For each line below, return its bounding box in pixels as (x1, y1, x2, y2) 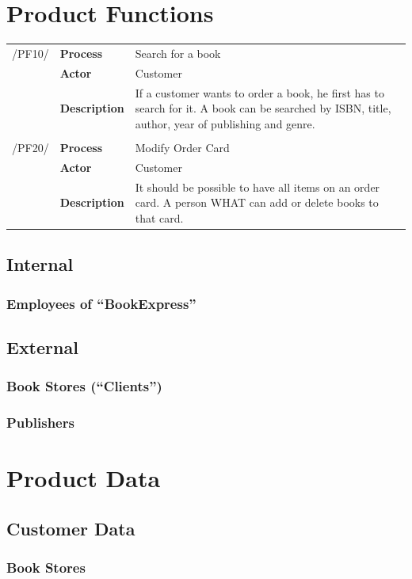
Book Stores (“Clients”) (6, 376, 162, 396)
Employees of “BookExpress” (6, 293, 196, 313)
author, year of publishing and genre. (135, 115, 315, 131)
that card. (135, 209, 184, 226)
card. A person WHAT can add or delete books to (135, 194, 379, 211)
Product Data (6, 462, 161, 494)
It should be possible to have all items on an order (135, 178, 380, 195)
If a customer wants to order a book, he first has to (135, 84, 384, 101)
